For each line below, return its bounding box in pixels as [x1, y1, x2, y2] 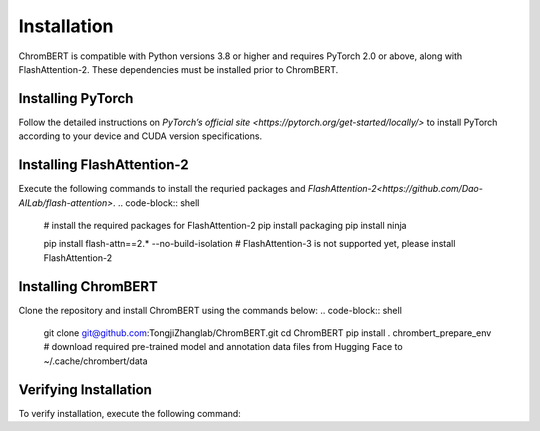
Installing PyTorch [18, 90, 134, 107]
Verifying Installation [18, 381, 152, 398]
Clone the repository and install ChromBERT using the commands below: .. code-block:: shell [18, 304, 402, 316]
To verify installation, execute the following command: [18, 407, 242, 419]
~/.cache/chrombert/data [43, 355, 149, 367]
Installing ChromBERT [18, 278, 159, 295]
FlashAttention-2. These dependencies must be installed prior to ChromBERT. [18, 63, 339, 75]
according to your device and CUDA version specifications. [18, 130, 263, 142]
